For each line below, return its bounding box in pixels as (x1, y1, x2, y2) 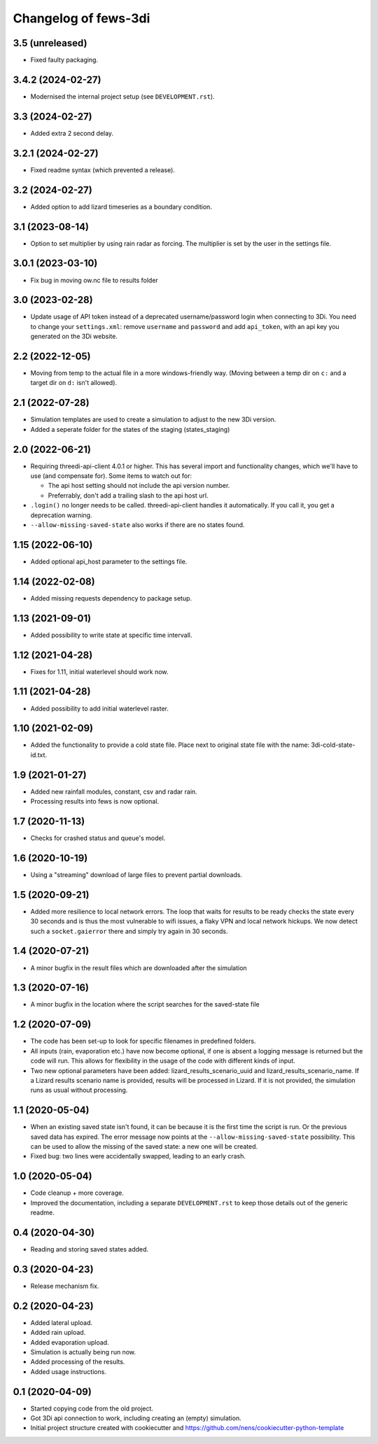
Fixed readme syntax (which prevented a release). (30, 165, 175, 174)
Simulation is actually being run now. (30, 1347, 136, 1356)
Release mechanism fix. (30, 1282, 99, 1290)
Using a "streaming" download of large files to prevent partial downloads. (30, 870, 243, 878)
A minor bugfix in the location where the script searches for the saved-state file (30, 1000, 260, 1009)
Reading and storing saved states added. (30, 1245, 149, 1253)
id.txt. (30, 750, 48, 759)
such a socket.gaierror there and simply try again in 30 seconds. (30, 927, 228, 935)
